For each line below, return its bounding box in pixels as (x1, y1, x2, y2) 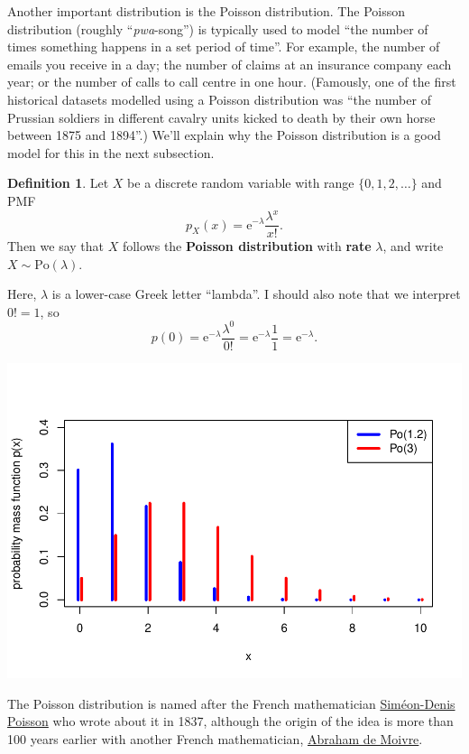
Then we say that (7, 237, 105, 256)
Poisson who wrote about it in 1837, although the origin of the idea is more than (7, 712, 454, 731)
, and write (382, 237, 444, 256)
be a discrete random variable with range (127, 173, 354, 192)
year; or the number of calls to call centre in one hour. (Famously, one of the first (7, 72, 456, 91)
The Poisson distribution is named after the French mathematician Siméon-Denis (7, 693, 455, 712)
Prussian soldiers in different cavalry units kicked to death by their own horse (7, 107, 436, 126)
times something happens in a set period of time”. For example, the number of (7, 37, 440, 56)
